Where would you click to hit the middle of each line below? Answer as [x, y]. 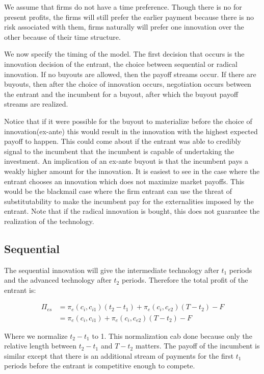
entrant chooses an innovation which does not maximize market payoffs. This [124, 181]
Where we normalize [36, 335]
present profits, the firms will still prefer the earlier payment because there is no [129, 17]
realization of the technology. [49, 221]
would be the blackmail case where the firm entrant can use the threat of [118, 191]
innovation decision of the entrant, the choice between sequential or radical [121, 64]
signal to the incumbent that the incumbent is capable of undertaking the [119, 151]
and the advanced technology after [58, 280]
